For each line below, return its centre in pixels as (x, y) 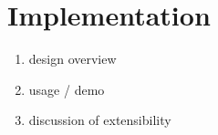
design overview (73, 59)
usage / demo (67, 89)
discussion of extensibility (100, 120)
